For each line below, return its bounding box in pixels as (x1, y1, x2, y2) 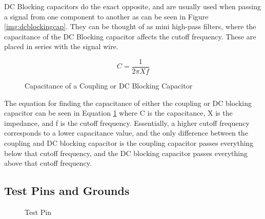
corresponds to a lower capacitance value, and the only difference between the (4, 127, 248, 138)
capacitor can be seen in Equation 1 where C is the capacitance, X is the (4, 107, 233, 118)
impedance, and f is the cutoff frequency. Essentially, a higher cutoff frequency (4, 117, 250, 128)
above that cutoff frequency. (4, 158, 92, 168)
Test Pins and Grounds (4, 183, 130, 199)
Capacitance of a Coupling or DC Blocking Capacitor (25, 80, 193, 91)
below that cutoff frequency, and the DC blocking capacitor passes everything (4, 147, 248, 158)
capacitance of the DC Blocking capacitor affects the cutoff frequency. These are (4, 31, 256, 41)
